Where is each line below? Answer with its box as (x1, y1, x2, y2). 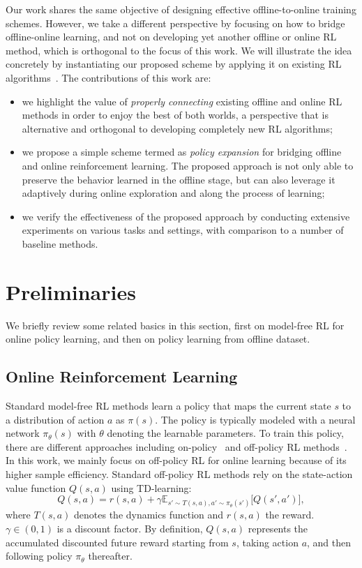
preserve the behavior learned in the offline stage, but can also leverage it (22, 172, 335, 186)
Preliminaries (6, 277, 136, 306)
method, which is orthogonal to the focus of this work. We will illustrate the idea (6, 43, 352, 57)
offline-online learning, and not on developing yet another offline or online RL (6, 29, 337, 44)
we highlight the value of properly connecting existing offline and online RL (22, 94, 342, 108)
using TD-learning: (111, 480, 192, 495)
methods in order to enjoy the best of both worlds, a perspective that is (22, 107, 329, 122)
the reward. (265, 507, 315, 522)
